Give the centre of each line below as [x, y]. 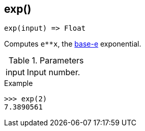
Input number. [53, 72]
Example [19, 83]
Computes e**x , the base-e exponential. [73, 44]
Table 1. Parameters [46, 61]
